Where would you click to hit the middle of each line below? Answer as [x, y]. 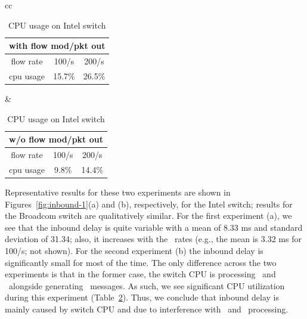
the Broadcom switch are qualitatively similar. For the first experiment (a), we [148, 216]
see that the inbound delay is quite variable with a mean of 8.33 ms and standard [154, 227]
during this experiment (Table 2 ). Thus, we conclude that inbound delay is [142, 297]
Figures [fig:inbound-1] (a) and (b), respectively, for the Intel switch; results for [149, 204]
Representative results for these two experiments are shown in [118, 192]
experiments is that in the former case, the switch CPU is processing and [140, 274]
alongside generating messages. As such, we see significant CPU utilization [147, 285]
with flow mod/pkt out [57, 46]
